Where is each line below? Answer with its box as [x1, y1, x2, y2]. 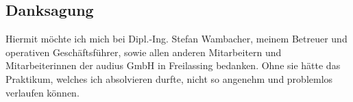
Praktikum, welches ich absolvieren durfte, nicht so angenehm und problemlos [5, 71, 333, 86]
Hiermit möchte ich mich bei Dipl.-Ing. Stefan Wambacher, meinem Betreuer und [5, 31, 348, 46]
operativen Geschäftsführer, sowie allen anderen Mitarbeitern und [5, 44, 282, 59]
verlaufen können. [5, 85, 80, 99]
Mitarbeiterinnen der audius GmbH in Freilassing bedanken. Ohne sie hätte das [5, 58, 341, 73]
